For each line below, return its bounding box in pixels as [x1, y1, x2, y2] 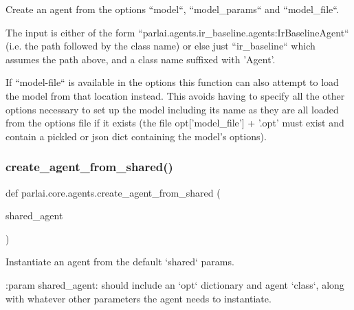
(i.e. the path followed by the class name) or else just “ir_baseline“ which [5, 38, 316, 53]
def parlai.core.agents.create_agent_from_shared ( [5, 185, 221, 199]
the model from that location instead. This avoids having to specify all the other [5, 88, 345, 102]
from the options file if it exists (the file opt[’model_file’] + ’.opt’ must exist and [5, 115, 344, 130]
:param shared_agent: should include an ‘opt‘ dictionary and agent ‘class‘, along [5, 277, 344, 291]
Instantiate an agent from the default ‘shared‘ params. [5, 254, 234, 269]
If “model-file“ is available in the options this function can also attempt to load [5, 75, 339, 89]
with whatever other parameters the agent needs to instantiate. [5, 291, 272, 305]
